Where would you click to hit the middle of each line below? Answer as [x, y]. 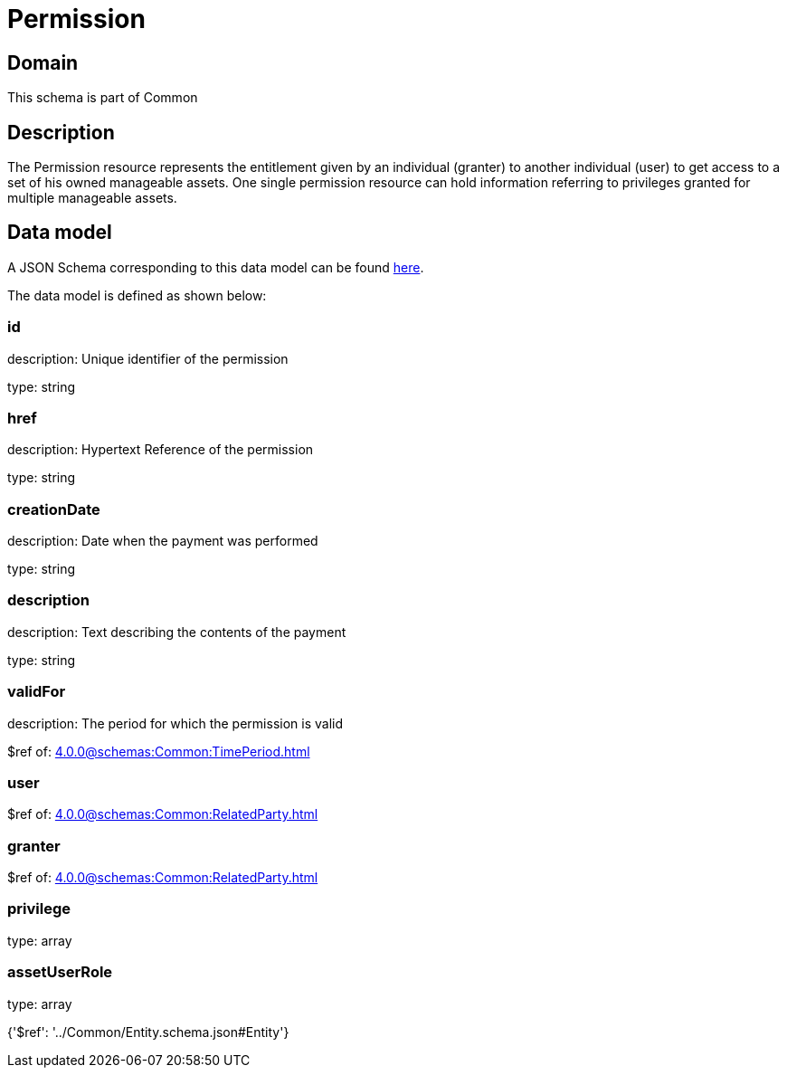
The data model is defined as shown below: [137, 295]
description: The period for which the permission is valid [175, 723]
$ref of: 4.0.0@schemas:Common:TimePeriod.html [159, 751]
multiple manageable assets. [92, 198]
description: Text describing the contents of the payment [177, 632]
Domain [43, 62]
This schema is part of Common [103, 98]
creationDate [54, 509]
